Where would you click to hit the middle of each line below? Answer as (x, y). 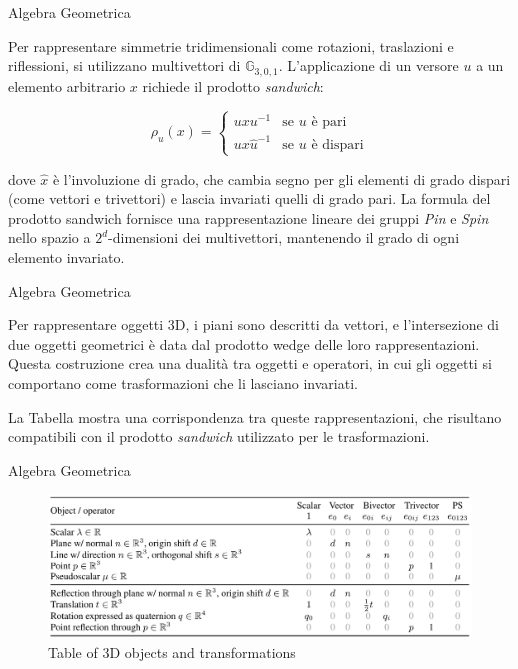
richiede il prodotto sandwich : (233, 85)
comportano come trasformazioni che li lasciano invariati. (183, 382)
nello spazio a (49, 237)
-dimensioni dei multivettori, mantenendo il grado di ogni (284, 237)
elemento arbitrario (67, 85)
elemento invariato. (66, 256)
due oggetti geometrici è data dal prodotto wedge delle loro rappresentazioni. (244, 343)
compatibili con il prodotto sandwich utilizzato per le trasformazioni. (219, 436)
